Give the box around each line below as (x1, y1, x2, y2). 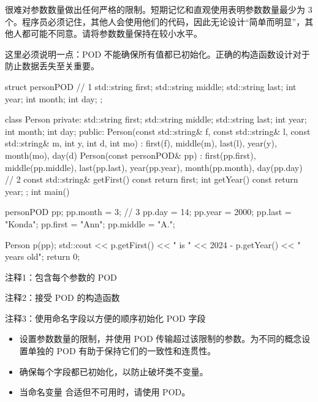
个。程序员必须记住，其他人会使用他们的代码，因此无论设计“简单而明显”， (5, 15, 305, 28)
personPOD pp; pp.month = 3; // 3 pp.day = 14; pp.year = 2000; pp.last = (5, 205, 292, 218)
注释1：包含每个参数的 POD (5, 270, 117, 283)
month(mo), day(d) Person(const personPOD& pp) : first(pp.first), (5, 148, 256, 161)
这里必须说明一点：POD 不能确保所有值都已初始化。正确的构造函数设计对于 (5, 47, 310, 60)
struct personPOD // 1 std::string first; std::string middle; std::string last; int (5, 80, 297, 93)
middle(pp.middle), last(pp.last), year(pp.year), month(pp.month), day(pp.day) (5, 161, 303, 173)
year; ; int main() (5, 184, 70, 197)
